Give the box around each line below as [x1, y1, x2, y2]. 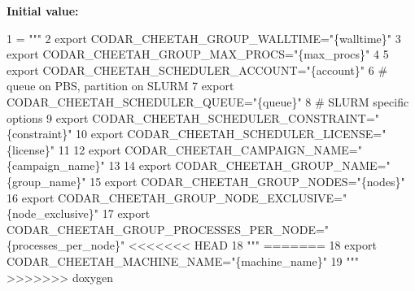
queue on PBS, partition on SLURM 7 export [7, 77, 234, 94]
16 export [7, 189, 55, 206]
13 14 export [108, 157, 172, 174]
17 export [102, 205, 151, 222]
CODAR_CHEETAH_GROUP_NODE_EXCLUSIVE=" [58, 189, 347, 206]
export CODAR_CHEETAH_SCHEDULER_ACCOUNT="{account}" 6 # [7, 61, 388, 78]
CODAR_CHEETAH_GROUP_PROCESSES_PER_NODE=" [7, 220, 330, 237]
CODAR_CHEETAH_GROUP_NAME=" [175, 157, 391, 174]
